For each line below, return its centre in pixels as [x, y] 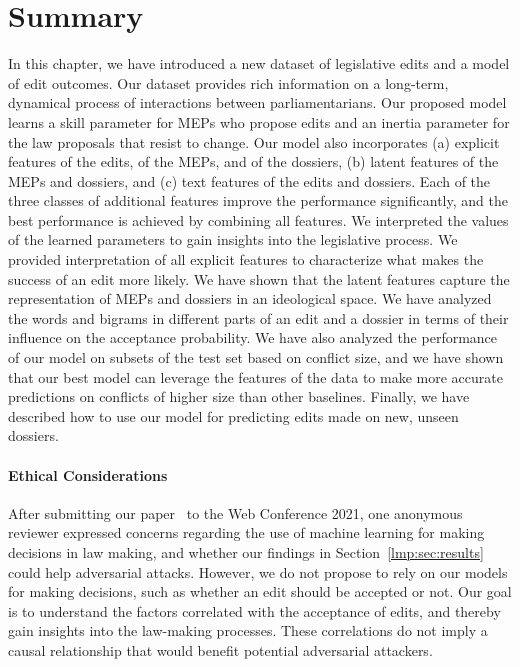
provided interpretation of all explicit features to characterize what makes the [246, 259]
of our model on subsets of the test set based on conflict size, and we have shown [256, 357]
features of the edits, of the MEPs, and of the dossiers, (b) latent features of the [253, 161]
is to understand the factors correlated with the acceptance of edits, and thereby [254, 610]
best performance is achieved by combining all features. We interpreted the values [258, 219]
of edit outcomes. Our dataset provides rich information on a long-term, [228, 82]
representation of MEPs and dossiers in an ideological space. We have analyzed [250, 298]
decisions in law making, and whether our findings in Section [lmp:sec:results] [246, 551]
